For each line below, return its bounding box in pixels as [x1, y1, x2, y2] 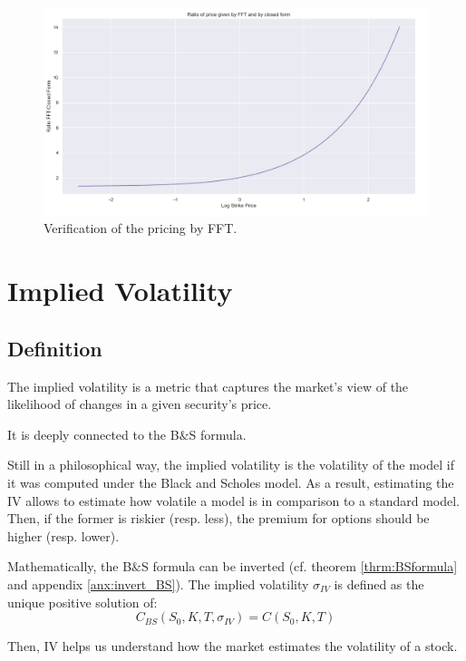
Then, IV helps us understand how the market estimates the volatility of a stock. [7, 637, 458, 656]
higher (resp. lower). [7, 526, 120, 545]
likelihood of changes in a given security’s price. [7, 394, 272, 413]
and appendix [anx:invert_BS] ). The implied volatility [7, 574, 309, 593]
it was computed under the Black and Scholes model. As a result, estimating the [7, 472, 454, 491]
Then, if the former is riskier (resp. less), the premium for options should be [7, 509, 430, 528]
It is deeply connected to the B [7, 424, 180, 443]
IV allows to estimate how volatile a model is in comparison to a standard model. [7, 491, 460, 510]
